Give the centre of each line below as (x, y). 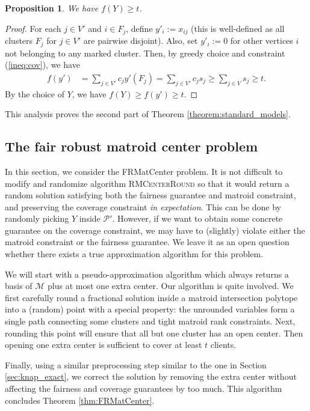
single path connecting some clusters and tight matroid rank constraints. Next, (150, 321)
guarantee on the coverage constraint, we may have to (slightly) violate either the (155, 230)
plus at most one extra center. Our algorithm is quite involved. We (171, 286)
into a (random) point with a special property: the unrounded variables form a (150, 309)
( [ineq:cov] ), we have (42, 65)
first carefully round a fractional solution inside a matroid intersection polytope (151, 297)
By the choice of (35, 93)
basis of (19, 286)
